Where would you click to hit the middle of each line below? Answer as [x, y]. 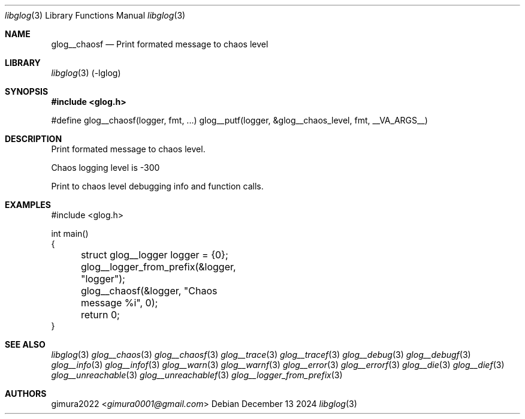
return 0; [100, 315]
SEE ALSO [25, 344]
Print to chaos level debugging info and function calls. [157, 186]
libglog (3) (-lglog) [86, 73]
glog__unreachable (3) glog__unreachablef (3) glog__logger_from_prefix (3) [197, 375]
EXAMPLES [28, 205]
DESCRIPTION [34, 139]
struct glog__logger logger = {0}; [154, 255]
